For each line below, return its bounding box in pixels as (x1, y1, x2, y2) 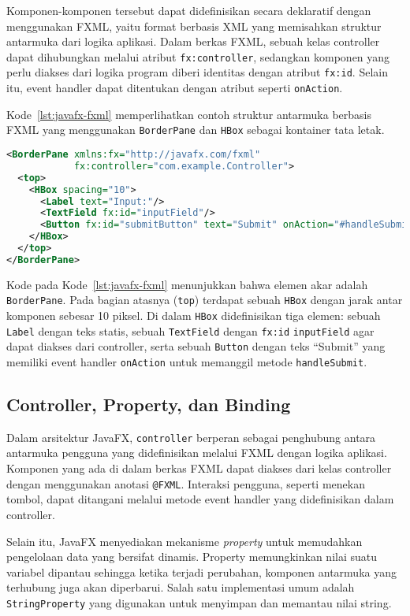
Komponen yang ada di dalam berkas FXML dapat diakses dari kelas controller (6, 460, 392, 477)
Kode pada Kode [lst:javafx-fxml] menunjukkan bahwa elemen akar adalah (6, 276, 368, 292)
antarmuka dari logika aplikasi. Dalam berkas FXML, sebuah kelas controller (6, 33, 380, 50)
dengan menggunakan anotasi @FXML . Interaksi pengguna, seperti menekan (6, 475, 365, 492)
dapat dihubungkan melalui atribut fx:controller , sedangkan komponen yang (6, 48, 390, 65)
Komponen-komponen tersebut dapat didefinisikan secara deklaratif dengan (6, 2, 371, 18)
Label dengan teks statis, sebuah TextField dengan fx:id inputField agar (6, 322, 375, 339)
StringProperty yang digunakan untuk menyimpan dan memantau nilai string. (6, 594, 392, 610)
